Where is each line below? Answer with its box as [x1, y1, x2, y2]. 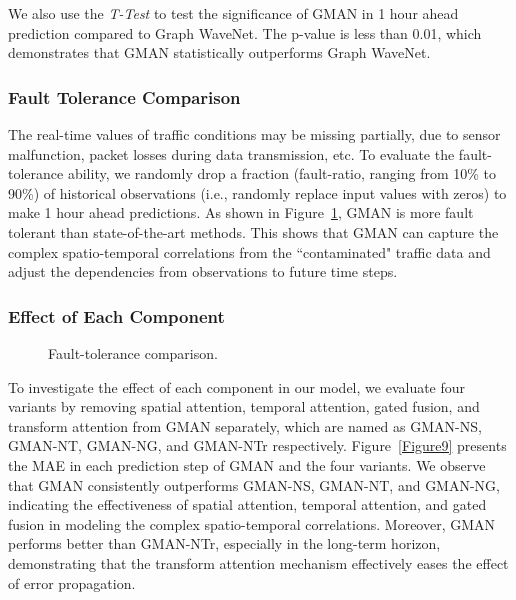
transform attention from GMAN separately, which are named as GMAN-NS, [8, 415, 482, 436]
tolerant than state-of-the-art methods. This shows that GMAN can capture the [8, 221, 499, 242]
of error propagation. [8, 572, 136, 593]
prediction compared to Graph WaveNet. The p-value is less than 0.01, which [8, 22, 482, 43]
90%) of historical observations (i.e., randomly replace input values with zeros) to [8, 182, 507, 203]
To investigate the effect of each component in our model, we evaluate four [8, 376, 466, 397]
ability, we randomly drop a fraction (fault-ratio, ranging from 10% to [67, 163, 496, 184]
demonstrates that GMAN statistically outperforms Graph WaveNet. [8, 42, 431, 63]
